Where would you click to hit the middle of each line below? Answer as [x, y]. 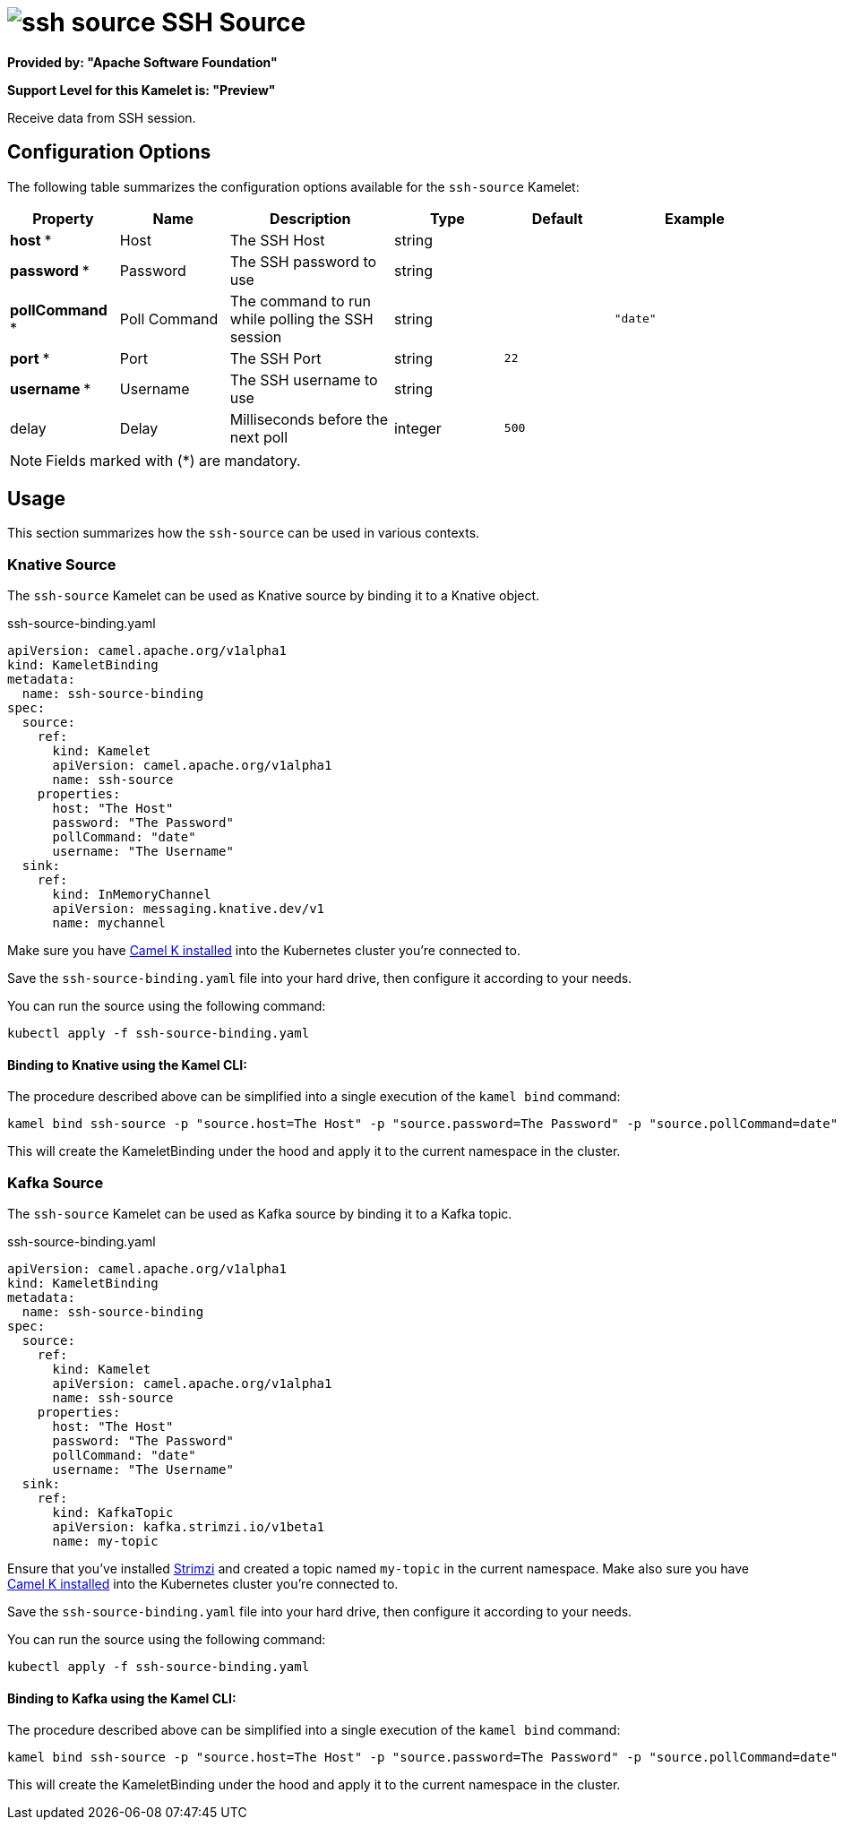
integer [417, 428]
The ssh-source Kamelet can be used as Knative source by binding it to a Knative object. [274, 596]
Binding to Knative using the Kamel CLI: [127, 1064]
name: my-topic [105, 1542]
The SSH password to [303, 261]
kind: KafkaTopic [113, 1513]
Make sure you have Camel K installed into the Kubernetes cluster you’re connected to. [264, 951]
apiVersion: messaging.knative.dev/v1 [189, 909]
